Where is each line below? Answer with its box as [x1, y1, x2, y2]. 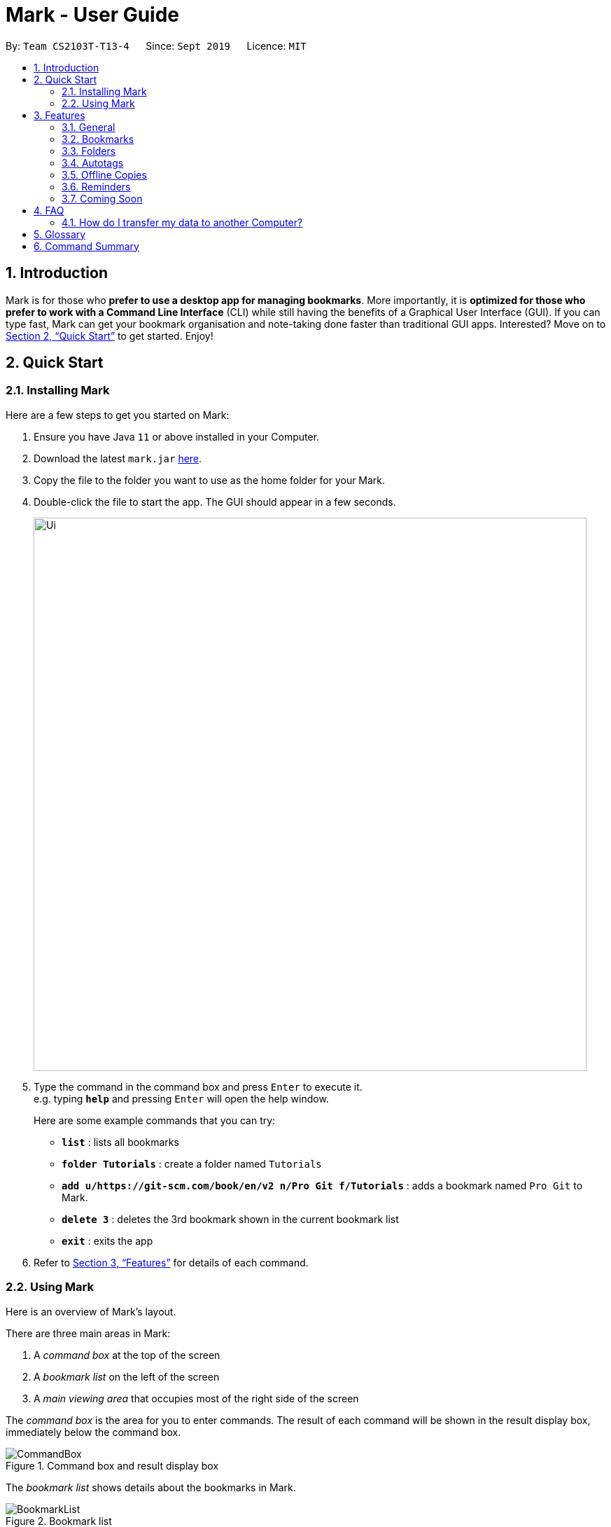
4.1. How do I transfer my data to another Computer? [62, 216, 303, 228]
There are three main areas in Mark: [6, 1327, 171, 1339]
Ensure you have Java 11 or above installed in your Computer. [34, 430, 320, 443]
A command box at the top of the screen [34, 1348, 220, 1361]
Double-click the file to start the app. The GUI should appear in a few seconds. [34, 495, 396, 508]
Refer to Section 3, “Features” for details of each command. [34, 1256, 309, 1269]
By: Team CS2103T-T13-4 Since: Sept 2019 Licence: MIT [6, 39, 307, 52]
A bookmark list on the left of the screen [34, 1370, 220, 1383]
